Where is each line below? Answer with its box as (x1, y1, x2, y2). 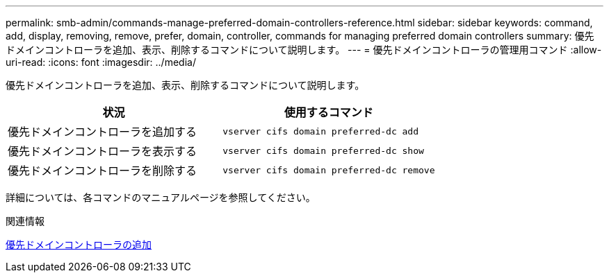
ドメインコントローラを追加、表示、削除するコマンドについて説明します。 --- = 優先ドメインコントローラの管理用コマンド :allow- (6, 44, 602, 55)
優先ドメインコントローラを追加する (8, 125, 197, 139)
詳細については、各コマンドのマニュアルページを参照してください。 (6, 191, 316, 203)
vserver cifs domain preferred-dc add (222, 125, 419, 137)
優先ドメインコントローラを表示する (8, 144, 197, 158)
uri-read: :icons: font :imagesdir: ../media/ (6, 56, 196, 68)
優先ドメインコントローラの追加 (6, 238, 152, 250)
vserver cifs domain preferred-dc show (222, 145, 424, 156)
